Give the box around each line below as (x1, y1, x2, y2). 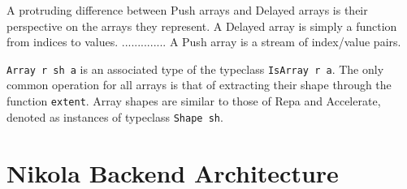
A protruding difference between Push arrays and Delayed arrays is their (6, 2, 368, 18)
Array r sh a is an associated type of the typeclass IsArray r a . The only (6, 60, 384, 77)
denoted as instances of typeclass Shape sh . (6, 108, 223, 125)
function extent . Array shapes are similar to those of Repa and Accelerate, (6, 92, 381, 110)
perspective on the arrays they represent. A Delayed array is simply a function (6, 17, 397, 34)
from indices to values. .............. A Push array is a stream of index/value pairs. (6, 33, 401, 50)
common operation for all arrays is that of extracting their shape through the (6, 76, 392, 93)
